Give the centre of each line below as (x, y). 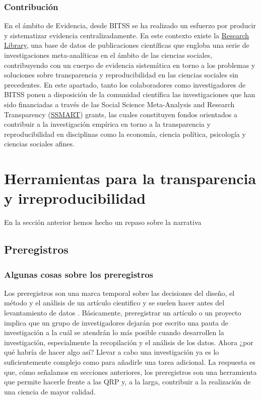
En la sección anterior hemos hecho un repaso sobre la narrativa (103, 222)
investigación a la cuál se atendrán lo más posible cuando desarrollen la (114, 332)
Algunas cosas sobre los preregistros (79, 274)
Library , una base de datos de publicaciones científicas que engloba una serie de (127, 45)
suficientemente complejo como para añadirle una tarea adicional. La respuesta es (130, 362)
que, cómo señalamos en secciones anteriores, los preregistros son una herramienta (130, 372)
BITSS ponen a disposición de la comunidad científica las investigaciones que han (130, 94)
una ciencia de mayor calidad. (50, 391)
